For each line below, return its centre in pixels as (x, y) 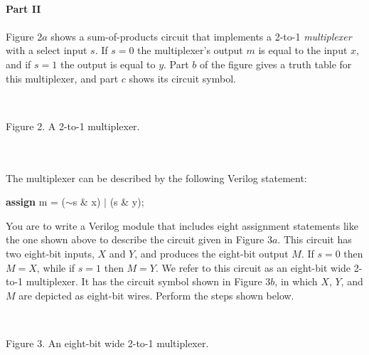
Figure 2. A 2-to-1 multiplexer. (73, 126)
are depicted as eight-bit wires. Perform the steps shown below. (156, 295)
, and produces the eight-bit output (212, 253)
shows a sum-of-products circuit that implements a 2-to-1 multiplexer (201, 36)
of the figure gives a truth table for (276, 64)
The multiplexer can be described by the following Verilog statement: (156, 177)
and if (18, 64)
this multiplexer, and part (62, 78)
